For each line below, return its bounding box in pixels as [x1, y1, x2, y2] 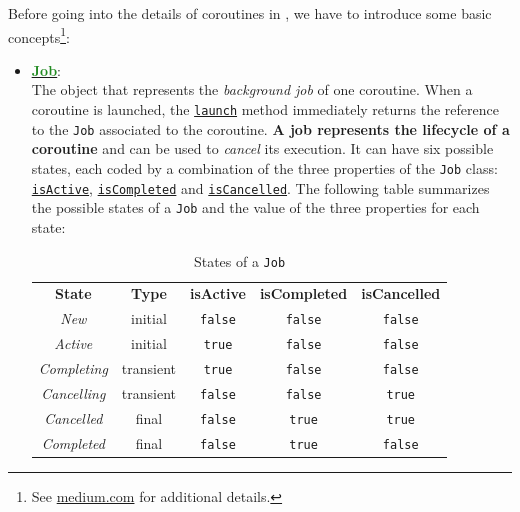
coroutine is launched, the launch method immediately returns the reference [31, 99, 499, 120]
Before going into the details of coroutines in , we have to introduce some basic [8, 3, 492, 23]
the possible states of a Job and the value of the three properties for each [31, 197, 480, 218]
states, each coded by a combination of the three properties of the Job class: [31, 157, 498, 178]
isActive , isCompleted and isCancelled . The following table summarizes [31, 177, 490, 198]
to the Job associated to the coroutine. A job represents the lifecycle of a [31, 118, 510, 139]
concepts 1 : [8, 23, 70, 47]
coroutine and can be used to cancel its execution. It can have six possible [31, 138, 494, 159]
